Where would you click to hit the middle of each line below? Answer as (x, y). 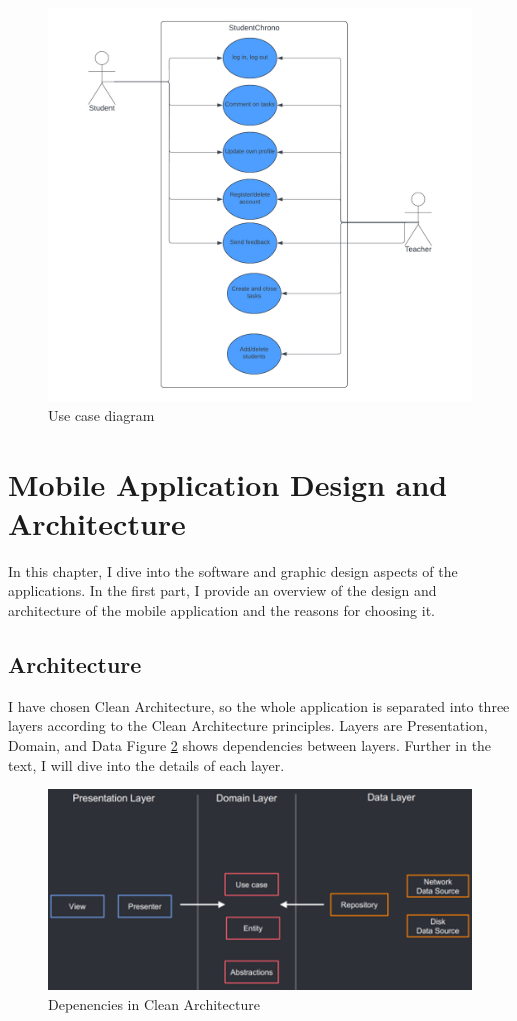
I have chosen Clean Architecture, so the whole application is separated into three (259, 705)
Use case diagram (101, 414)
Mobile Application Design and (228, 483)
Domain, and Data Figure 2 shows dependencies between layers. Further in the (250, 745)
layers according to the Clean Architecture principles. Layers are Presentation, (248, 725)
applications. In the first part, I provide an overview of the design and (222, 590)
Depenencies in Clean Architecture (154, 1004)
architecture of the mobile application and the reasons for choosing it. (222, 610)
